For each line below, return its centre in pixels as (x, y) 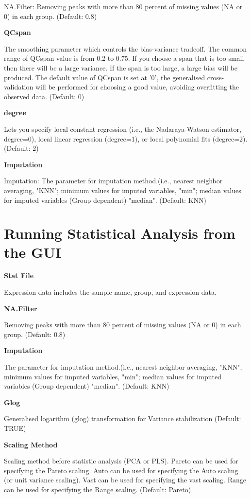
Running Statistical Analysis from (120, 233)
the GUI (33, 252)
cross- (216, 77)
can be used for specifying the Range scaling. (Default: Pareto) (98, 489)
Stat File (19, 276)
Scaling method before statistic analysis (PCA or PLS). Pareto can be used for (121, 461)
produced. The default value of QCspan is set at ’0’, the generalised (105, 77)
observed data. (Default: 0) (44, 96)
